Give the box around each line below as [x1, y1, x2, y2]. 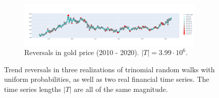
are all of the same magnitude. [74, 84, 168, 94]
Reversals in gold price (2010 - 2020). [24, 47, 139, 58]
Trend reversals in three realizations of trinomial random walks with [4, 64, 215, 74]
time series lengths [4, 84, 62, 94]
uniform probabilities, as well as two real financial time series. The [4, 74, 209, 84]
